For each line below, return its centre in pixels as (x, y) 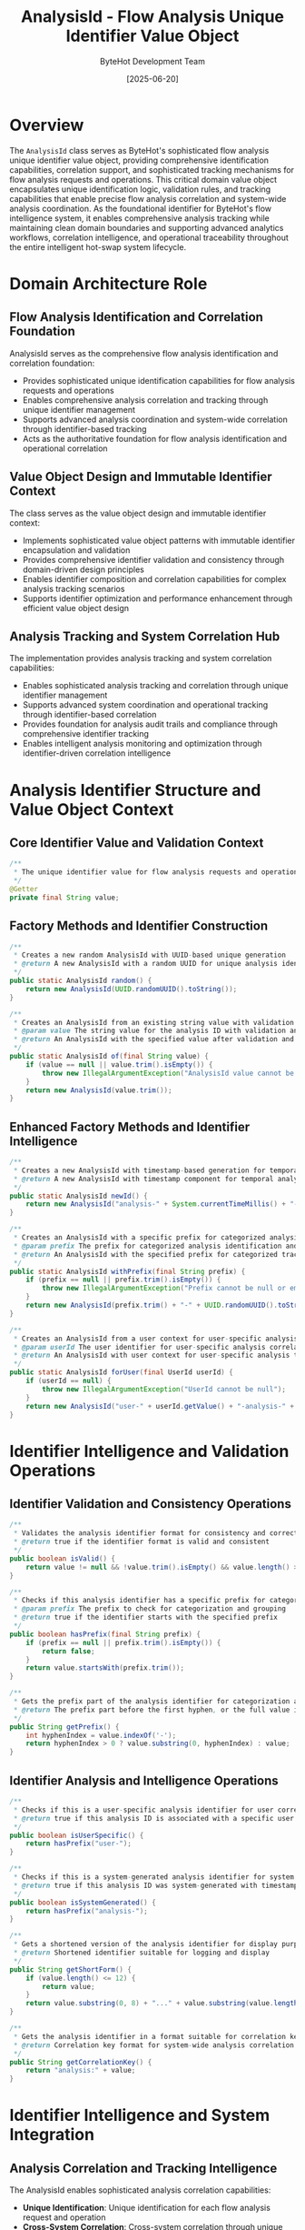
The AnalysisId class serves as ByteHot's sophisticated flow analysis (139, 150)
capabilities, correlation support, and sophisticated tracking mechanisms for (152, 169)
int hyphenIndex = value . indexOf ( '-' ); (101, 1735)
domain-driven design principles (84, 569)
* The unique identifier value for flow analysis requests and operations (157, 872)
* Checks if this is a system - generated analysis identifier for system (154, 1877)
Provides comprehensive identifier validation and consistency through (153, 559)
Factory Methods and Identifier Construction (139, 926)
